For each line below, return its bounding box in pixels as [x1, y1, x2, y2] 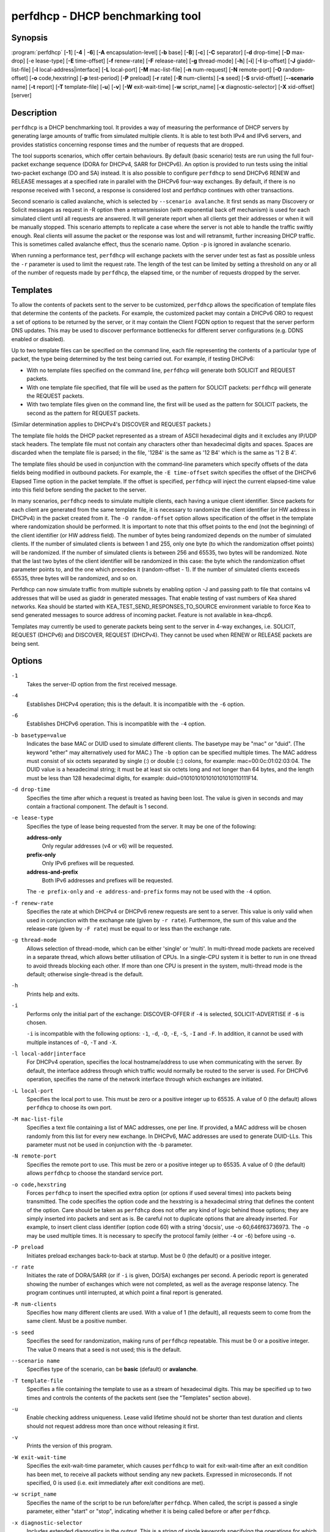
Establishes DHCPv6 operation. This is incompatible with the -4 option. [26, 720, 206, 727]
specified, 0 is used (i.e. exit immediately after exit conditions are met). [26, 1479, 205, 1487]
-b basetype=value [11, 732, 67, 738]
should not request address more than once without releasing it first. [26, 1422, 199, 1430]
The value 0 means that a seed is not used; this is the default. [26, 1346, 182, 1353]
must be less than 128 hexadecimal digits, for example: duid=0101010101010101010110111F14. [26, 774, 258, 781]
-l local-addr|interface [11, 1050, 86, 1057]
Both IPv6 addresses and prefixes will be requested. [42, 877, 174, 884]
